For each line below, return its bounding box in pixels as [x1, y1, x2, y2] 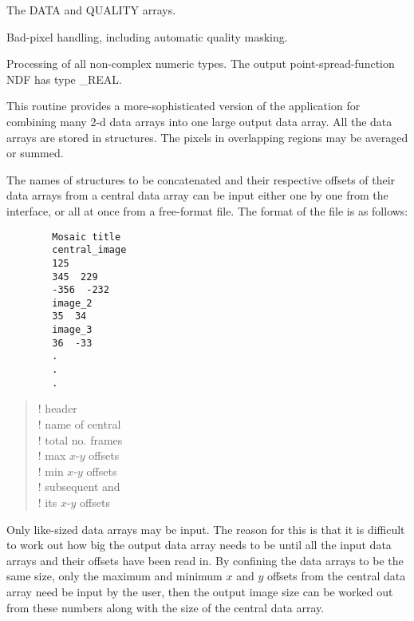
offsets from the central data [266, 568, 406, 584]
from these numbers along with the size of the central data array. [6, 599, 325, 615]
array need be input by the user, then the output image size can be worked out [6, 583, 393, 599]
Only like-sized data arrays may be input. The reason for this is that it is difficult [6, 520, 405, 537]
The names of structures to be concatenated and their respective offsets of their [6, 171, 396, 188]
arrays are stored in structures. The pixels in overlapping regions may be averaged [6, 129, 408, 145]
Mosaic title [52, 231, 121, 243]
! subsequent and [37, 478, 120, 495]
